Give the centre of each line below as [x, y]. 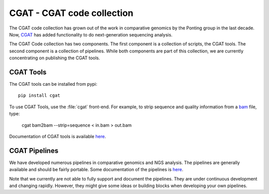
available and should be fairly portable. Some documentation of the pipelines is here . [96, 170]
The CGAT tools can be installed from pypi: [53, 84]
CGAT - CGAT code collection [71, 13]
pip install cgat [39, 96]
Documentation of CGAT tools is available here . [58, 136]
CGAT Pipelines [34, 150]
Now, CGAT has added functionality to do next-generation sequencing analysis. [91, 34]
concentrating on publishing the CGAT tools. [55, 58]
